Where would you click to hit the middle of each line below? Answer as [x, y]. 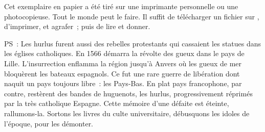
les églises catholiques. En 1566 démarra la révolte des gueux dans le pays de [124, 53]
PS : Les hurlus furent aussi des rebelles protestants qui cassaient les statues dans [133, 43]
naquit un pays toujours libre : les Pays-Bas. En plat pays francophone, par [123, 83]
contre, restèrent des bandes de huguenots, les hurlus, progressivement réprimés [128, 93]
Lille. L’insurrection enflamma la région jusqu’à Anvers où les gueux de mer [123, 63]
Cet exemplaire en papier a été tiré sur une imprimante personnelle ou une [121, 6]
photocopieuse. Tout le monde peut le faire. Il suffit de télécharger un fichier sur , [132, 16]
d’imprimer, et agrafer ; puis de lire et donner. [77, 26]
